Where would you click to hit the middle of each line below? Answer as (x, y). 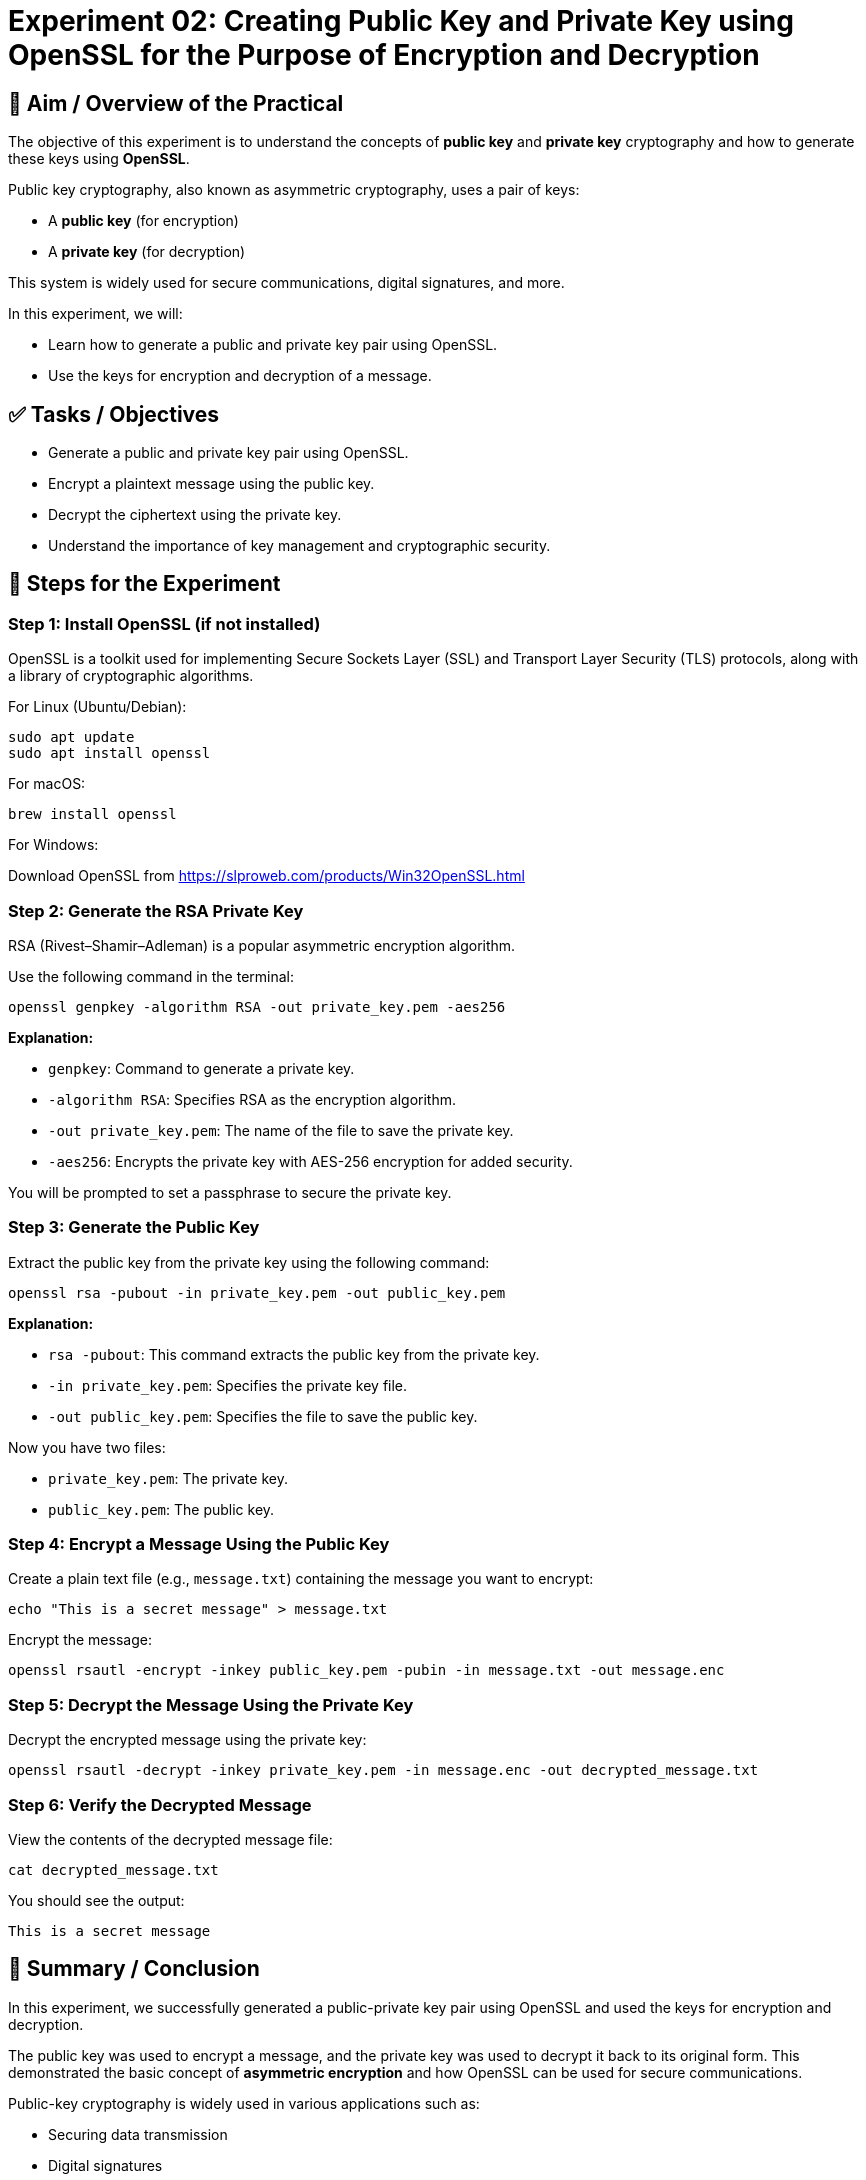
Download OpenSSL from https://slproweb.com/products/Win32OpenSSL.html (266, 876)
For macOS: (47, 784)
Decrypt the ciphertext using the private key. (195, 515)
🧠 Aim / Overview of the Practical (176, 103)
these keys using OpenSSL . (99, 159)
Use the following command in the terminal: (151, 976)
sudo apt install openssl (109, 753)
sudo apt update (71, 737)
